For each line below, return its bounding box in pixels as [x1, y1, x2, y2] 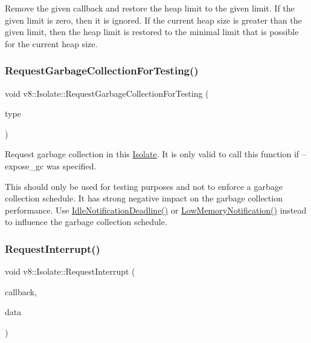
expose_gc [5, 159, 44, 172]
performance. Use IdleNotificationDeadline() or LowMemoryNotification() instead [5, 203, 307, 216]
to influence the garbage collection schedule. [5, 215, 167, 228]
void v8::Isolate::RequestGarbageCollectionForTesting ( [5, 87, 209, 99]
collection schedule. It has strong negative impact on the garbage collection [5, 192, 283, 204]
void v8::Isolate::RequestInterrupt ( [5, 265, 135, 278]
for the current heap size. [5, 37, 98, 50]
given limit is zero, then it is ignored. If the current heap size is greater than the [5, 13, 302, 26]
